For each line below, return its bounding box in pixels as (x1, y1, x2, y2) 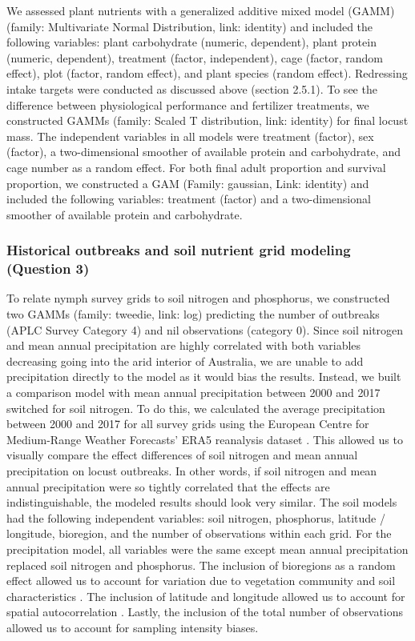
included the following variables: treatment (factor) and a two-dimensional (6, 190, 371, 207)
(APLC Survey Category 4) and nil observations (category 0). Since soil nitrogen (6, 321, 404, 338)
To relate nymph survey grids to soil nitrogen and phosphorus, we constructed (6, 290, 390, 306)
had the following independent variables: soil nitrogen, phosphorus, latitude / (6, 509, 386, 526)
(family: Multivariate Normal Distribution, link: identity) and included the (6, 18, 373, 34)
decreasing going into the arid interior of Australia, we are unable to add (6, 352, 364, 369)
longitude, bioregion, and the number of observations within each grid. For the (6, 525, 392, 542)
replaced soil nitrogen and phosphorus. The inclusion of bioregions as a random (6, 556, 396, 573)
